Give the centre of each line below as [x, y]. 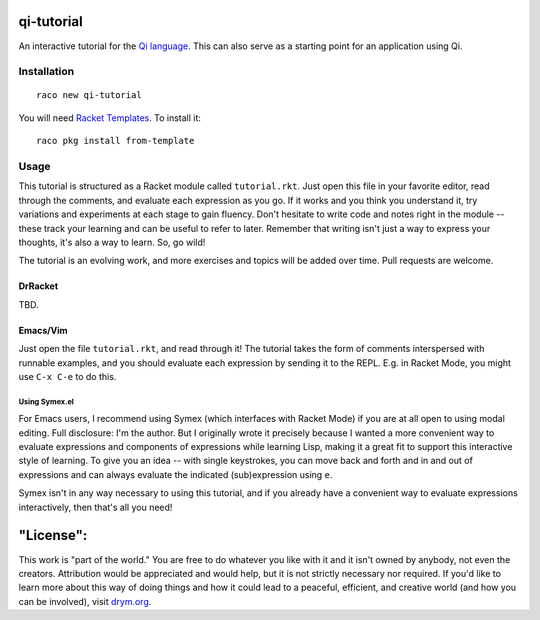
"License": [53, 535]
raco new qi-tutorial [89, 95]
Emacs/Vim [43, 330]
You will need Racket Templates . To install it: [110, 117]
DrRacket [38, 286]
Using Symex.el [46, 401]
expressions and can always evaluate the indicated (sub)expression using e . [175, 474]
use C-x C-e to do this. [67, 376]
